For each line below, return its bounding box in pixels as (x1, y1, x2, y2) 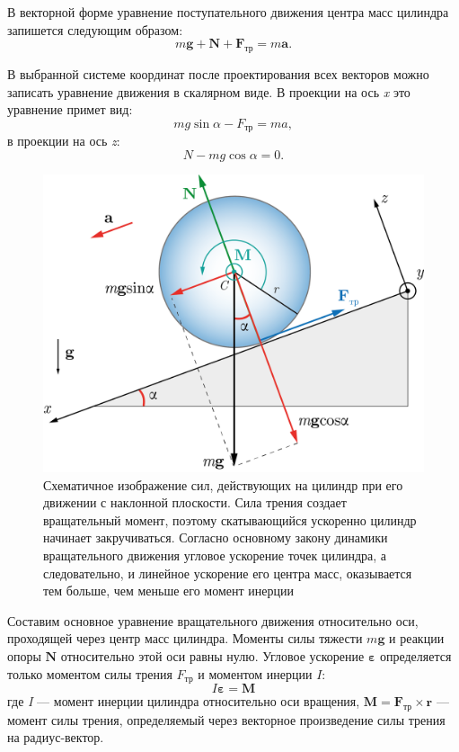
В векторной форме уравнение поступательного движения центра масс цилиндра (7, 3, 449, 21)
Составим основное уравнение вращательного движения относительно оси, (7, 611, 419, 630)
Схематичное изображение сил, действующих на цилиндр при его (43, 475, 403, 494)
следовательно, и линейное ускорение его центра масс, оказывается (43, 563, 412, 582)
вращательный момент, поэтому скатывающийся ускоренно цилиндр (43, 510, 417, 529)
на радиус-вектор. (7, 728, 104, 747)
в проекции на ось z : (7, 131, 120, 150)
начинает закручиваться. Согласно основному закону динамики (43, 528, 388, 547)
